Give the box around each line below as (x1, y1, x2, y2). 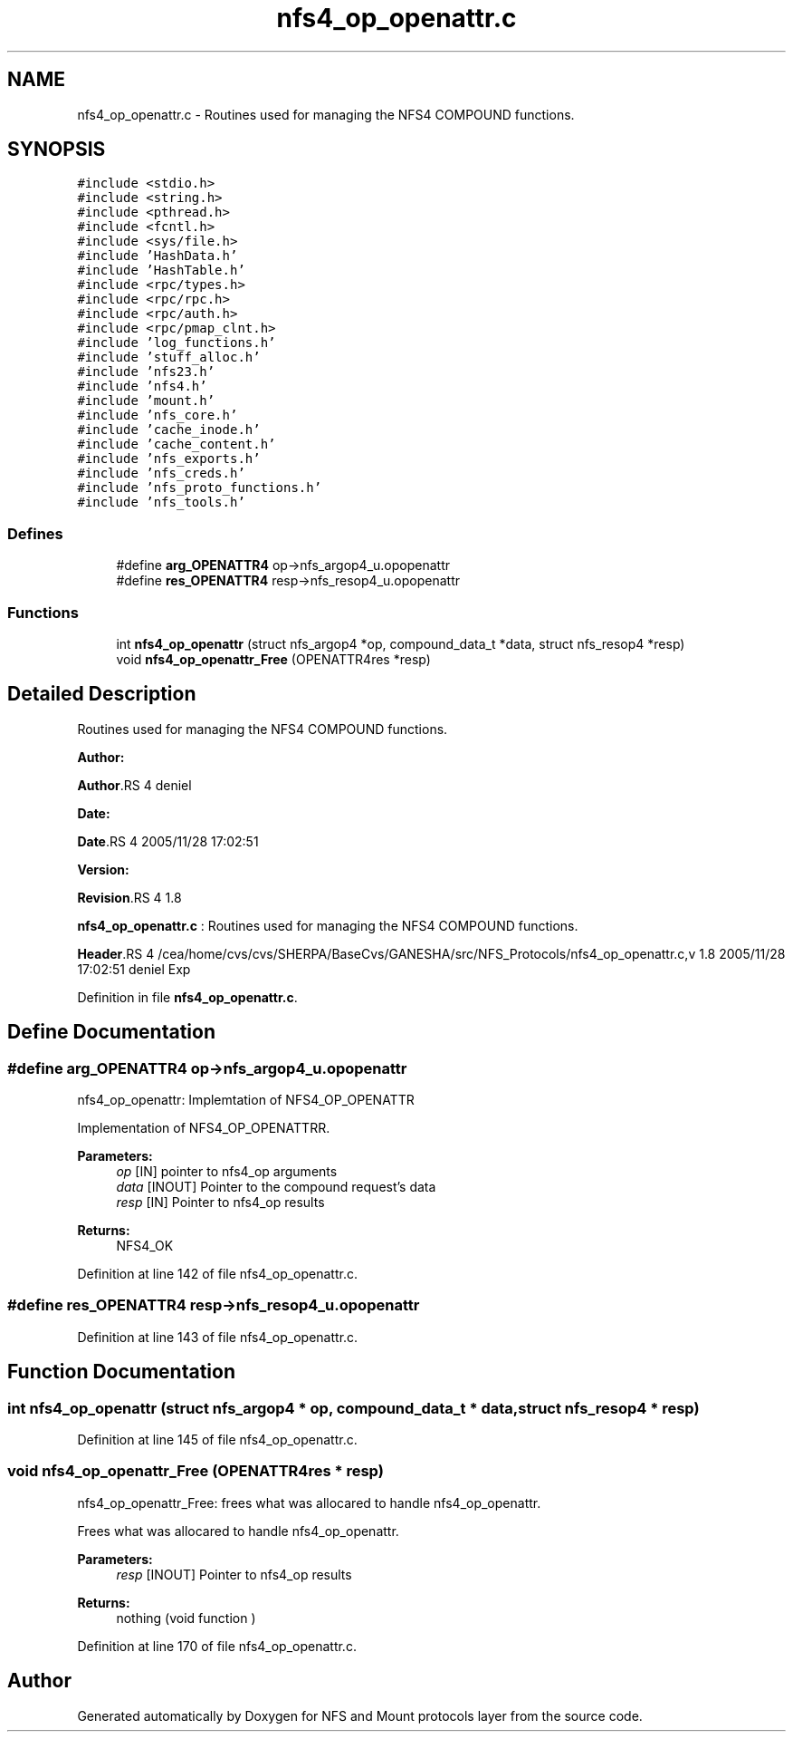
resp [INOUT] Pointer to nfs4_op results (116, 1566, 352, 1582)
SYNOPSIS (7, 138, 106, 161)
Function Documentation (7, 1360, 235, 1384)
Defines (7, 524, 63, 543)
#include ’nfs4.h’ (77, 379, 207, 394)
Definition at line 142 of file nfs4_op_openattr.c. (77, 1266, 358, 1281)
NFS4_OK (116, 1238, 174, 1253)
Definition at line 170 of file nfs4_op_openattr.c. (77, 1638, 357, 1654)
